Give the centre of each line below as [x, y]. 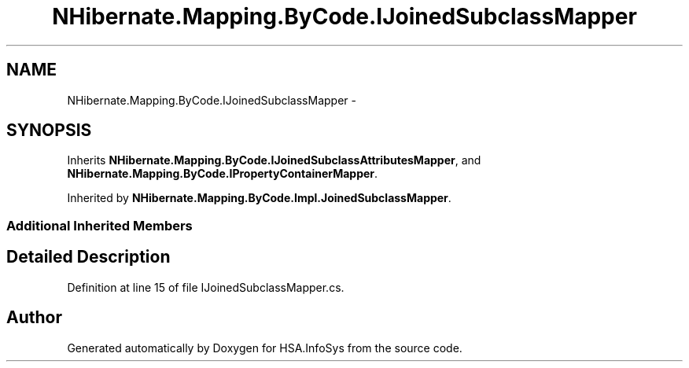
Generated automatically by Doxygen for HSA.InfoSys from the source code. [265, 348]
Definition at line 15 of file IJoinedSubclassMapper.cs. [206, 287]
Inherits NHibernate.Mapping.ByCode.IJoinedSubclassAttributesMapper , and [274, 160]
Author [34, 318]
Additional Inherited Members [99, 225]
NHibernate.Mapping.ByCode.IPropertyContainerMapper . [223, 174]
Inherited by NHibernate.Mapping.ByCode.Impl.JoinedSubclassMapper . [259, 198]
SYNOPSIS [49, 131]
